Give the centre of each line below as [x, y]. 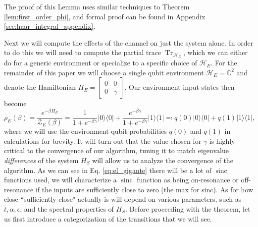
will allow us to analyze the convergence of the [163, 160]
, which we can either [215, 52]
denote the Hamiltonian [40, 87]
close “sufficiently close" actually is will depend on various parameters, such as [123, 199]
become [15, 103]
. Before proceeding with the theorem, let [188, 208]
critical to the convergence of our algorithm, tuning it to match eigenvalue [116, 150]
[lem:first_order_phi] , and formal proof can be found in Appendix [105, 16]
